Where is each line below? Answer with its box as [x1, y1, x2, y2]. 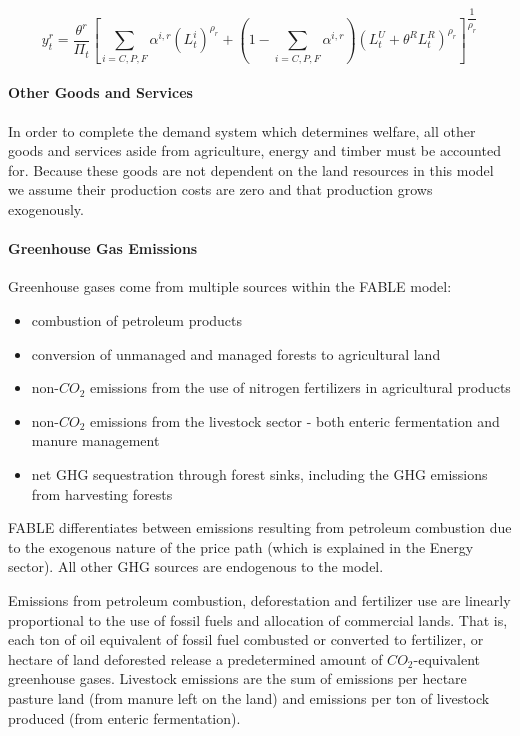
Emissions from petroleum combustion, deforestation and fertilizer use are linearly [8, 589, 511, 610]
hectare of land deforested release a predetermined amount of [8, 648, 383, 669]
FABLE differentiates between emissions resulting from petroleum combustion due [8, 517, 512, 538]
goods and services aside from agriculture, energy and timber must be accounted [8, 140, 501, 161]
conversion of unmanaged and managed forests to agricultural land [31, 343, 441, 364]
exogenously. [8, 199, 84, 220]
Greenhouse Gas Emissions [8, 238, 198, 259]
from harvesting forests [31, 483, 173, 504]
